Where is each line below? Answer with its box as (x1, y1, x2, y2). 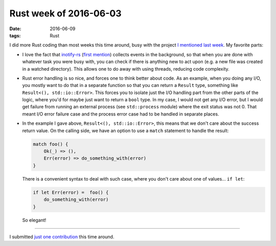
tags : (9, 32, 21, 38)
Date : (9, 26, 21, 32)
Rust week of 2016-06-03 (9, 8, 122, 19)
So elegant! (22, 217, 47, 223)
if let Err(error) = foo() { (33, 189, 109, 195)
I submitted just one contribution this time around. (9, 233, 114, 240)
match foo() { (33, 141, 68, 147)
